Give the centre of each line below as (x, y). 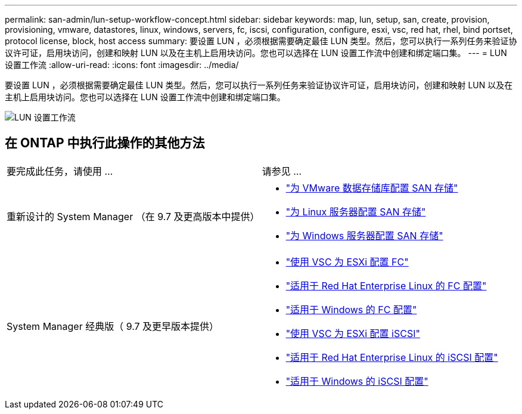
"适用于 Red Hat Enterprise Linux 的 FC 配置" (386, 285)
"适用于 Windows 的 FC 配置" (351, 309)
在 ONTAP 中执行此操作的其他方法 (105, 143)
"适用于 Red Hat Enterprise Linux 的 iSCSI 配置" (392, 357)
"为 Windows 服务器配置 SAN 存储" (364, 235)
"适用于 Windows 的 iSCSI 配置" (357, 381)
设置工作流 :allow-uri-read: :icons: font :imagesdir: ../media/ (122, 65)
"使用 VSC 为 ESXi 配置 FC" (347, 262)
